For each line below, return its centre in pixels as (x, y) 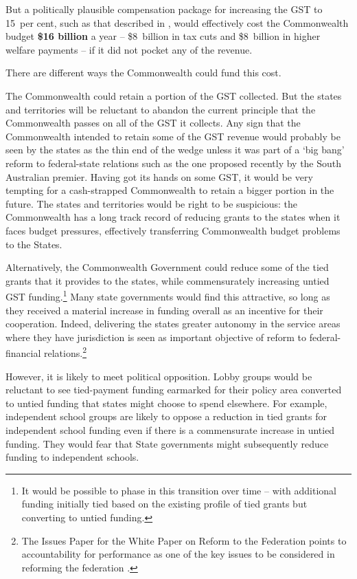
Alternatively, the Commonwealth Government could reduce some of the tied (167, 267)
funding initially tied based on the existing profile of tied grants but (164, 504)
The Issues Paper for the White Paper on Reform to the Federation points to (184, 540)
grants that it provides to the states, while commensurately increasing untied (168, 280)
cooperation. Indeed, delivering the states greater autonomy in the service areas (173, 324)
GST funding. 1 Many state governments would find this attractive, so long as (168, 295)
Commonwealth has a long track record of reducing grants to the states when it (173, 217)
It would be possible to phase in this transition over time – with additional (179, 490)
